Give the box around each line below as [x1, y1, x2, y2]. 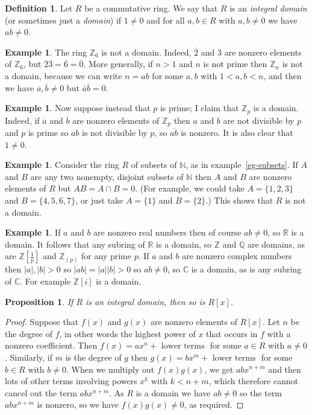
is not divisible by [81, 126, 148, 139]
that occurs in [206, 327, 258, 339]
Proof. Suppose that [5, 315, 79, 328]
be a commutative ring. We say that [84, 2, 218, 14]
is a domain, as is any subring [191, 263, 302, 275]
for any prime [81, 249, 131, 262]
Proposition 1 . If [5, 295, 73, 307]
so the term [239, 386, 282, 399]
